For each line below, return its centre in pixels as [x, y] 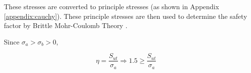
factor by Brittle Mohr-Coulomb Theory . [66, 25]
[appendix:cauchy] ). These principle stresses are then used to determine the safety [125, 16]
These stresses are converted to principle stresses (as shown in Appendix [112, 6]
